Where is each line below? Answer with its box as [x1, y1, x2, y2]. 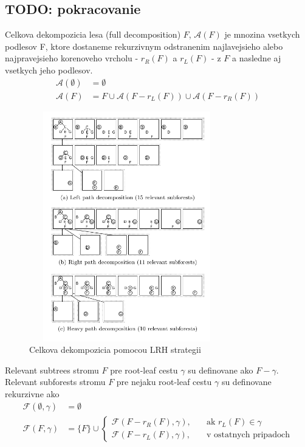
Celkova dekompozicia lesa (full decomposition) [5, 28, 181, 41]
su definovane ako [188, 363, 253, 376]
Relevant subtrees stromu [5, 363, 99, 376]
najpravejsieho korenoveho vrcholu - [5, 52, 139, 64]
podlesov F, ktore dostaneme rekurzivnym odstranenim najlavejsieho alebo [5, 39, 283, 52]
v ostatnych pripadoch [206, 431, 290, 440]
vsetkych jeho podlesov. [5, 63, 93, 76]
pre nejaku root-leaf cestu [116, 375, 212, 388]
